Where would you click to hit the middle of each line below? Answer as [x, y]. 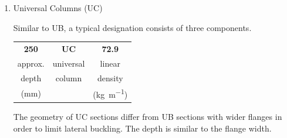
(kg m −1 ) [110, 94]
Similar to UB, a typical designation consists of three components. [132, 27]
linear [110, 63]
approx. [31, 63]
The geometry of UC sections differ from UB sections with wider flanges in [148, 117]
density [110, 77]
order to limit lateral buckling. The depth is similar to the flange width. [142, 128]
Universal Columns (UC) [58, 8]
